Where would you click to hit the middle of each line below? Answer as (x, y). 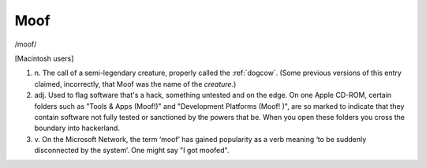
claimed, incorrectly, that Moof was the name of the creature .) (135, 84)
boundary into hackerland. (77, 128)
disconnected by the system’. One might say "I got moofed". (132, 151)
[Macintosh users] (44, 58)
